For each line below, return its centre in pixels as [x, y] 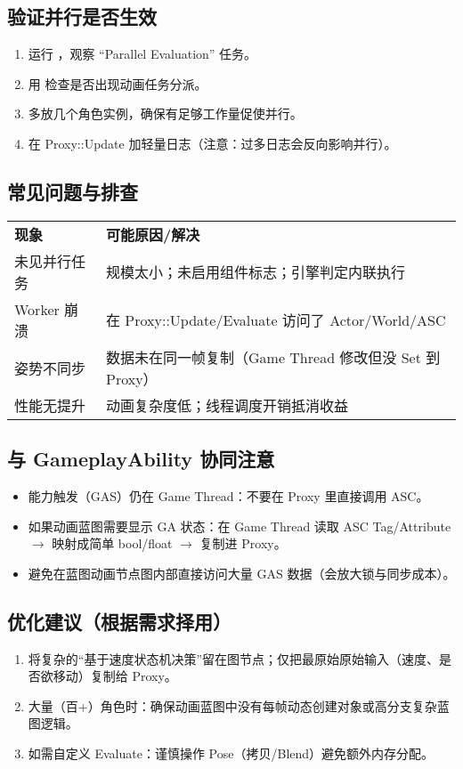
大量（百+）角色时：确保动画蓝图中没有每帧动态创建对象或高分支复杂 [232, 705]
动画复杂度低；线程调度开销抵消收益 [227, 405]
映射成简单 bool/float [112, 543]
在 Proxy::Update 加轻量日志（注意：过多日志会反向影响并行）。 [212, 143]
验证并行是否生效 [82, 16]
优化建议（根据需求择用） [119, 621]
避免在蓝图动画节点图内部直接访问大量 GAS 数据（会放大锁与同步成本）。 [242, 573]
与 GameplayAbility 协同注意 [141, 459]
